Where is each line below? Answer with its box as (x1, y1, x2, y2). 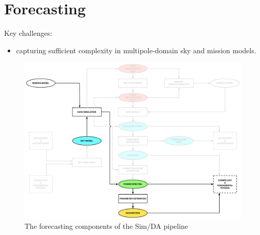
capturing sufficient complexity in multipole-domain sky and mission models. (16, 45, 256, 55)
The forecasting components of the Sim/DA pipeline (25, 221, 188, 231)
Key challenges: (4, 28, 53, 38)
